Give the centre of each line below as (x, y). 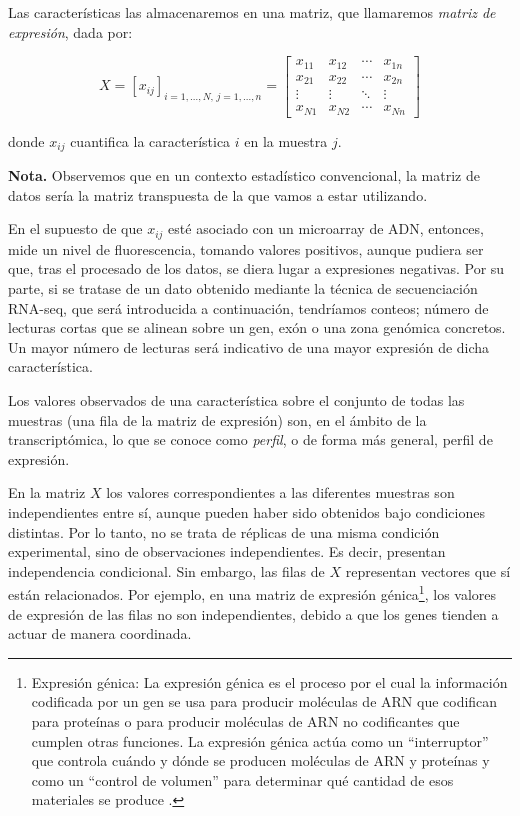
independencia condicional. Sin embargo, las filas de (166, 570)
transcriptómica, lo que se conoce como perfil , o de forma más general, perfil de (250, 439)
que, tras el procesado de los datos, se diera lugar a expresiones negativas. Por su (256, 268)
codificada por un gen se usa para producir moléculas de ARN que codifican (264, 701)
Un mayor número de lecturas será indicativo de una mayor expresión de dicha (249, 346)
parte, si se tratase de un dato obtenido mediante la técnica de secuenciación (243, 287)
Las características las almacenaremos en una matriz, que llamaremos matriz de (252, 12)
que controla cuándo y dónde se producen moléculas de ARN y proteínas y (260, 760)
